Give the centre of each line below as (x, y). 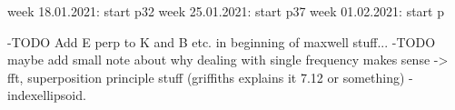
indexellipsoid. (47, 95)
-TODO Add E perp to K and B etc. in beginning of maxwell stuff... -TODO (222, 41)
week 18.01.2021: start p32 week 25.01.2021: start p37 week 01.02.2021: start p (226, 11)
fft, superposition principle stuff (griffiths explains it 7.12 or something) (206, 77)
